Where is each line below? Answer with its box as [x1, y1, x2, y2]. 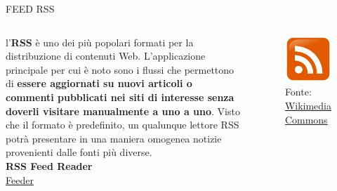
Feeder [6, 172, 34, 187]
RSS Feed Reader [6, 158, 93, 173]
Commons [284, 112, 328, 126]
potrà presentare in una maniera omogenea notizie [6, 131, 222, 145]
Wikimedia [284, 98, 331, 112]
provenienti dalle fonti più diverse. [6, 145, 152, 159]
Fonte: [284, 84, 312, 99]
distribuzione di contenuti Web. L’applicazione [6, 48, 206, 63]
